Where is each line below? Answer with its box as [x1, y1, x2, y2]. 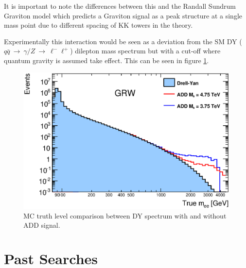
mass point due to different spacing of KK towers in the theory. [4, 20, 193, 30]
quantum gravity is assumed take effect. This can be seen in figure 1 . [4, 55, 209, 65]
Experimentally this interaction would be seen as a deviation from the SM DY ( [4, 36, 242, 46]
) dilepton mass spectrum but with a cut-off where [70, 46, 221, 56]
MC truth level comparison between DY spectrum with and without [23, 210, 227, 220]
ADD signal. [23, 220, 60, 230]
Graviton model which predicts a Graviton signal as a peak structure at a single [4, 10, 242, 20]
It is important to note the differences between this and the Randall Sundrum [4, 1, 236, 11]
